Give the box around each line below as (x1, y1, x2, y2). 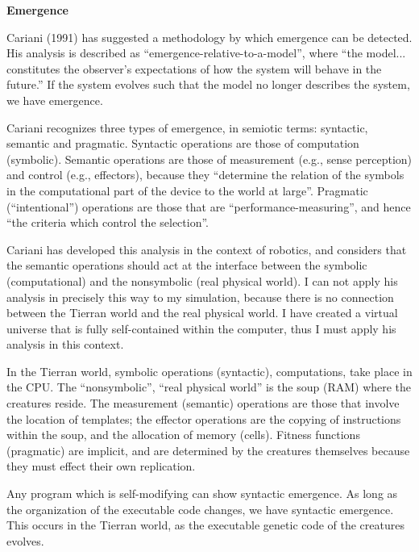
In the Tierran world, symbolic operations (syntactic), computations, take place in (6, 362, 413, 379)
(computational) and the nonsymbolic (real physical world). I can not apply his (6, 272, 398, 289)
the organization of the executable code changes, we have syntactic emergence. (6, 500, 394, 517)
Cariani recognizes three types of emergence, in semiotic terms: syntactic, (6, 119, 368, 136)
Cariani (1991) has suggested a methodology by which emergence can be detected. (6, 28, 413, 45)
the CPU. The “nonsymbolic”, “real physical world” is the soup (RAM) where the (6, 378, 412, 395)
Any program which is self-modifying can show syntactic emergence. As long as (6, 485, 398, 502)
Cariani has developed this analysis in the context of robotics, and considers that (6, 240, 407, 257)
